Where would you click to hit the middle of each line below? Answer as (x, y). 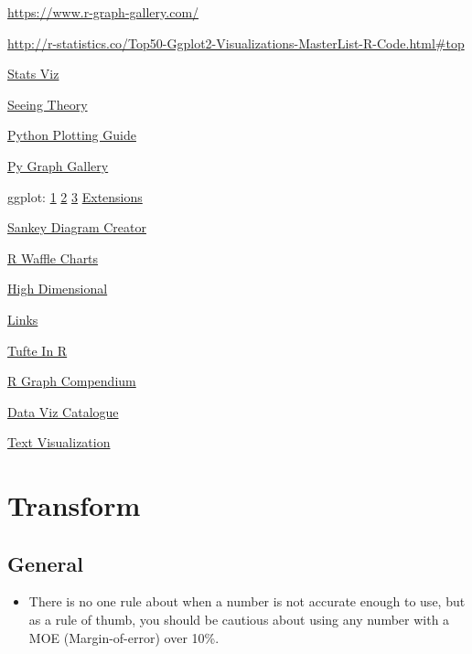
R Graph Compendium (72, 381)
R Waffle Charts (53, 257)
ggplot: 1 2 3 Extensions (75, 196)
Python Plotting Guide (72, 135)
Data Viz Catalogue (63, 411)
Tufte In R (38, 350)
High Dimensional (58, 289)
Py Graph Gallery (58, 165)
